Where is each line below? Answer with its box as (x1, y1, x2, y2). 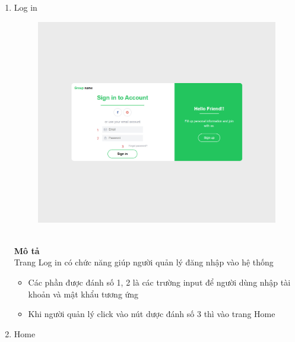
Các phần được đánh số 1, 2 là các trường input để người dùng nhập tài (28, 276, 291, 289)
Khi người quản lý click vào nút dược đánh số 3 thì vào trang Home (28, 308, 275, 320)
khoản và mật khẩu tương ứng (28, 287, 139, 300)
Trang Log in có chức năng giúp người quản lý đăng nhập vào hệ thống (14, 256, 274, 268)
